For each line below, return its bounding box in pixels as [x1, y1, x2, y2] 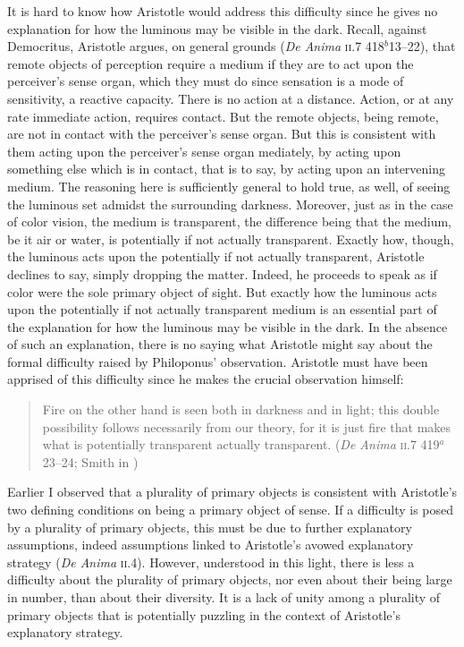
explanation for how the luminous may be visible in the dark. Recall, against [7, 19, 427, 38]
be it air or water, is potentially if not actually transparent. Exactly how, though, [7, 229, 454, 248]
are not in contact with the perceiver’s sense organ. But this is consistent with [7, 124, 436, 143]
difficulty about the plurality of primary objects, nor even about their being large [7, 570, 452, 589]
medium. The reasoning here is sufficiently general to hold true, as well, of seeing [7, 176, 451, 195]
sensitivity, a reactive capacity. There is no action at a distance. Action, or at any [7, 89, 454, 107]
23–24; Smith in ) [42, 452, 139, 471]
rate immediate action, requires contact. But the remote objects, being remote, [7, 106, 439, 125]
